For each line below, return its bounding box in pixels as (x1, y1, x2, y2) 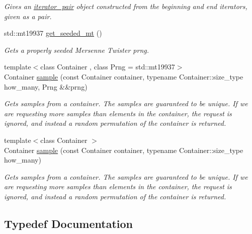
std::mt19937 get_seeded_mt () (4, 28, 102, 38)
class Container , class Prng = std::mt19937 (40, 61, 175, 72)
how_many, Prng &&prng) (4, 81, 88, 92)
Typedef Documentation (4, 215, 133, 231)
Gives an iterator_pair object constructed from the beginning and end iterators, (4, 1, 247, 11)
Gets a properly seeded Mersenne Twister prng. (4, 44, 149, 55)
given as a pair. (4, 11, 52, 21)
